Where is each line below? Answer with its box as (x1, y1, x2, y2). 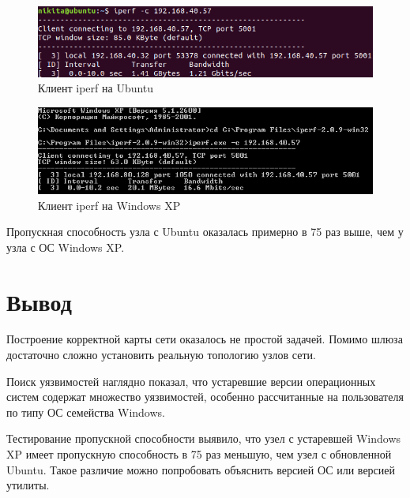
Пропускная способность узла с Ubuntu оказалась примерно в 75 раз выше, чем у (6, 223, 404, 240)
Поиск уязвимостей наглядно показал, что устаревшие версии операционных (6, 373, 376, 389)
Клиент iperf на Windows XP (38, 197, 181, 213)
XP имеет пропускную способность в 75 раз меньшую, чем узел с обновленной (6, 446, 392, 462)
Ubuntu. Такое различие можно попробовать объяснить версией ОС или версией (6, 461, 396, 477)
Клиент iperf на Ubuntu (38, 80, 154, 96)
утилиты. (6, 477, 50, 493)
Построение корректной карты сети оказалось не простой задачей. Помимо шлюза (6, 331, 403, 347)
